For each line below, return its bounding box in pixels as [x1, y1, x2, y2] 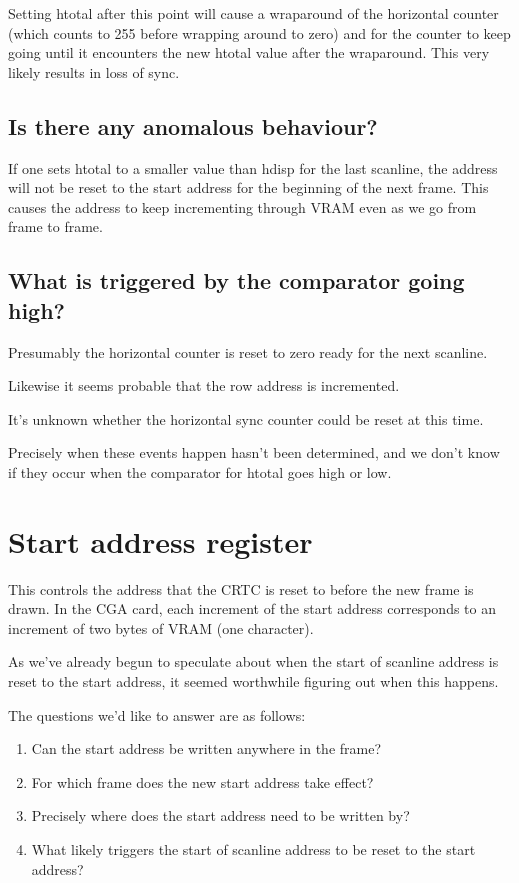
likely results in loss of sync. [8, 61, 180, 82]
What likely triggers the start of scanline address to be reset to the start [31, 838, 476, 859]
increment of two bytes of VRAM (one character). [8, 617, 314, 638]
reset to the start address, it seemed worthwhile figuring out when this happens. [8, 671, 499, 692]
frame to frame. [8, 216, 103, 237]
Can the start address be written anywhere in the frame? [31, 738, 382, 759]
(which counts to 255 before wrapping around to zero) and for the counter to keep [8, 22, 511, 43]
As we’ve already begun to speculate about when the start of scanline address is [8, 651, 499, 672]
